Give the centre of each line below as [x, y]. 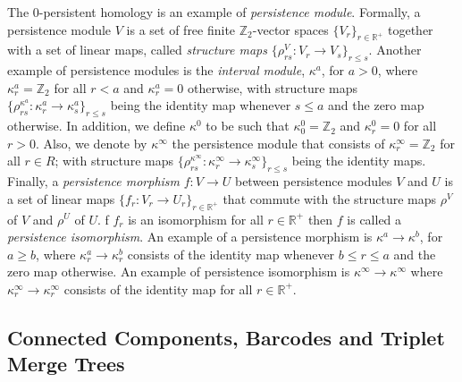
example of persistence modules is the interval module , [156, 70]
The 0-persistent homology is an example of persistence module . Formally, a [214, 12]
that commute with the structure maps [330, 198]
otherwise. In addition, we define [97, 126]
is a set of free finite [181, 29]
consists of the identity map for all [158, 289]
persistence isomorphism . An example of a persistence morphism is [190, 237]
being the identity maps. [359, 161]
